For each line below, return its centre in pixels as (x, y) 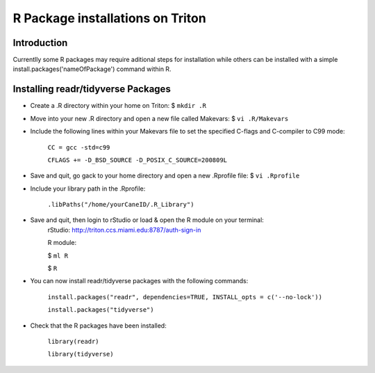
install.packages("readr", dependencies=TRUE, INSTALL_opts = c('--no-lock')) (185, 297)
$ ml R (58, 255)
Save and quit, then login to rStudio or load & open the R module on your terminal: (147, 220)
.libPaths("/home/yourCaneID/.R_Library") (121, 205)
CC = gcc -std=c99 (79, 147)
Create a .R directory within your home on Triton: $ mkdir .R (118, 106)
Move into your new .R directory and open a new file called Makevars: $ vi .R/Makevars (159, 118)
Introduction (40, 43)
